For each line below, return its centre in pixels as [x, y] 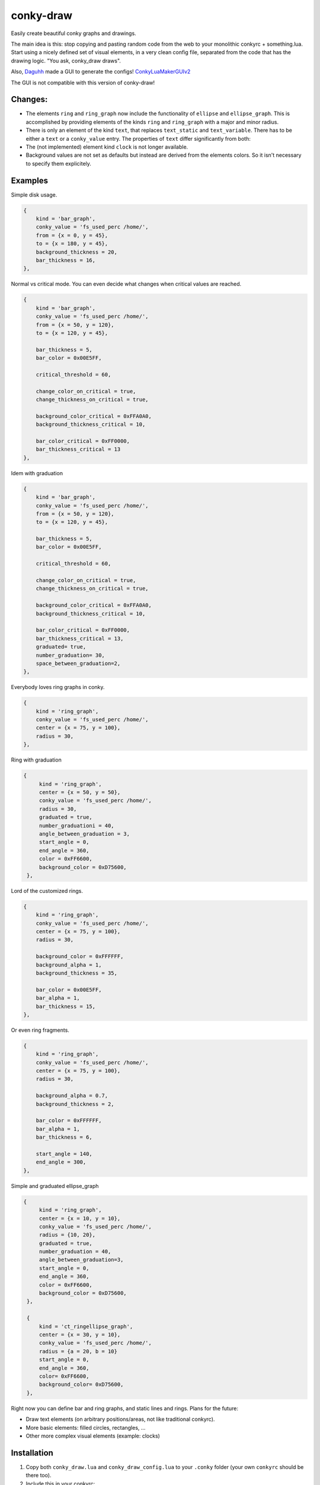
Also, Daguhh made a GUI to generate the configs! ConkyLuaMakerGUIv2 [101, 72]
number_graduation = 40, [75, 1252]
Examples [30, 180]
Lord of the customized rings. [47, 890]
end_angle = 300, [61, 1162]
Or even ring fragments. [40, 1030]
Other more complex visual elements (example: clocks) [93, 1436]
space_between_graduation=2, [78, 663]
